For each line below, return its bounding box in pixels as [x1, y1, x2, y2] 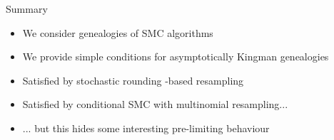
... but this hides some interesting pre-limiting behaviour [22, 120, 270, 135]
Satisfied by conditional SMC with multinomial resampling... [22, 97, 288, 112]
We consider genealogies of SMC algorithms [22, 25, 213, 40]
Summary [6, 1, 48, 16]
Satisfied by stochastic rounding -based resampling [22, 72, 244, 87]
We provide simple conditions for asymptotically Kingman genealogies [22, 49, 329, 64]
